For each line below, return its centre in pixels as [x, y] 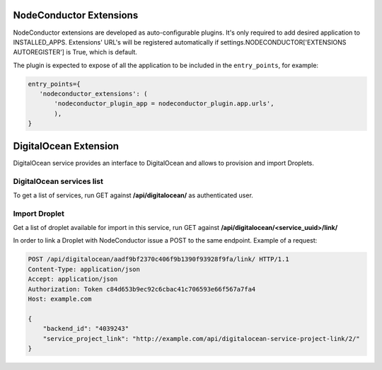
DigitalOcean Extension [66, 146]
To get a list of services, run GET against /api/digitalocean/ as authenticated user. [133, 195]
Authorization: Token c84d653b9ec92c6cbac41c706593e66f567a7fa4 [142, 289]
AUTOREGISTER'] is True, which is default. [75, 52]
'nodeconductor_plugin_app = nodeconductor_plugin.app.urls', [164, 104]
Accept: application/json [73, 279]
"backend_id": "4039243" [86, 329]
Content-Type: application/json [84, 269]
